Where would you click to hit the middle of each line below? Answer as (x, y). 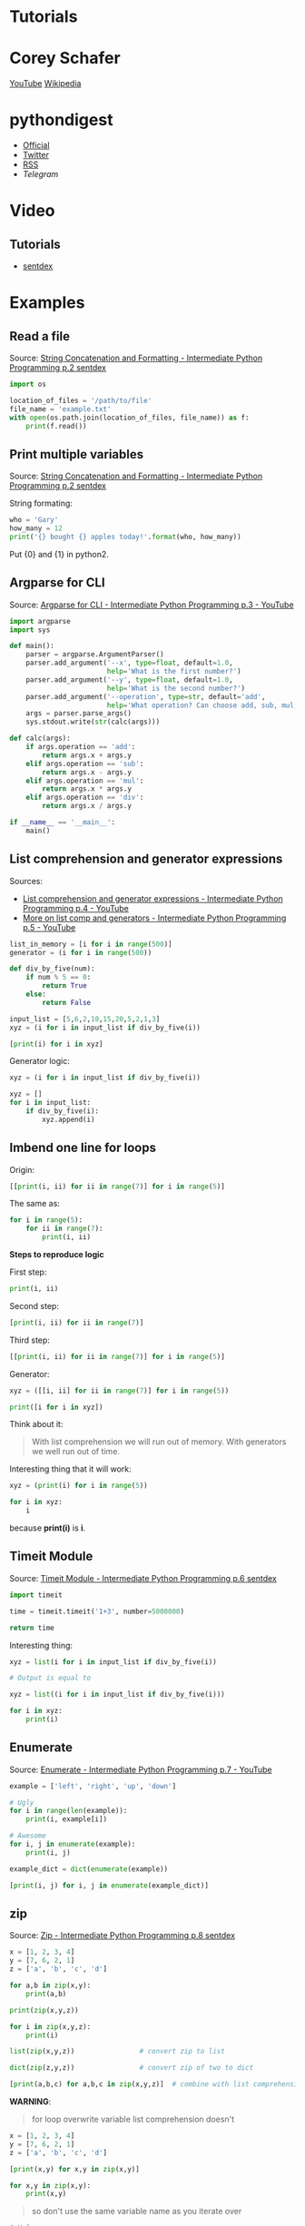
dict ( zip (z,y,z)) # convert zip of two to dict (132, 2068)
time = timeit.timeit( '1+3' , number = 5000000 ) (97, 1611)
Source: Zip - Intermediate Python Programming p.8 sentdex (123, 1935)
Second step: (34, 1305)
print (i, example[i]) (66, 1819)
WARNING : (30, 2102)
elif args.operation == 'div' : (85, 798)
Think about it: (36, 1424)
